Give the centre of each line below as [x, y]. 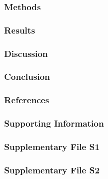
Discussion [26, 53]
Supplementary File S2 [52, 170]
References [27, 100]
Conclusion [27, 77]
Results [20, 30]
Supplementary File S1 [52, 146]
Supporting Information [54, 123]
